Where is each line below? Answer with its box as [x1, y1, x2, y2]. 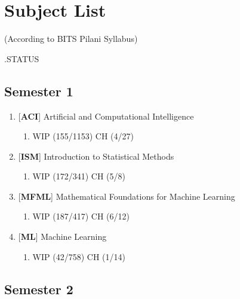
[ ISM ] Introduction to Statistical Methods [18, 149, 174, 162]
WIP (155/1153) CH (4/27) [32, 130, 134, 142]
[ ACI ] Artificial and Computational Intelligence [18, 109, 194, 122]
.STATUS [4, 52, 39, 65]
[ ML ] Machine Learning [18, 230, 107, 243]
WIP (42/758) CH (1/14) [32, 250, 125, 263]
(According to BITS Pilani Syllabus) [4, 32, 138, 45]
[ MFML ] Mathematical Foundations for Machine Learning [18, 190, 235, 202]
